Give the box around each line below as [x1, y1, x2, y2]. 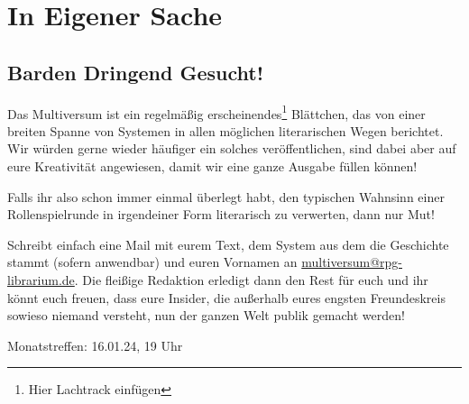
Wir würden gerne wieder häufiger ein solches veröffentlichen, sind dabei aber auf [7, 139, 456, 158]
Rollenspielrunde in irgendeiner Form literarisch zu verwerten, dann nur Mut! [7, 205, 435, 224]
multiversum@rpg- [301, 252, 402, 271]
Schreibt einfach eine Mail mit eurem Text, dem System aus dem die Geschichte [7, 234, 449, 253]
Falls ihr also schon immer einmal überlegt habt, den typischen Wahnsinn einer [7, 187, 445, 206]
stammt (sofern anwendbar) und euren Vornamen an [7, 252, 298, 271]
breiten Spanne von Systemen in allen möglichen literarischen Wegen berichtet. [7, 121, 444, 140]
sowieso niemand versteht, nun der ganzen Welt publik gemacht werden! [7, 306, 405, 325]
